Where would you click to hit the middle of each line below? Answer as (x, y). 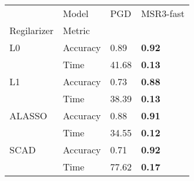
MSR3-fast (163, 13)
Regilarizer (31, 30)
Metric (76, 30)
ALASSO (29, 115)
